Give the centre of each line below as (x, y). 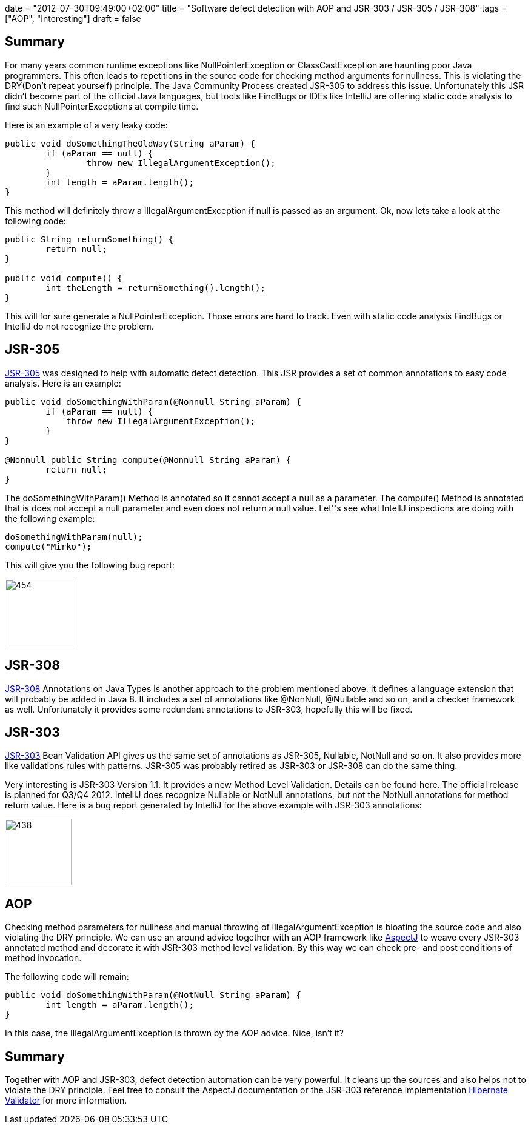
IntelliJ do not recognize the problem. (79, 326)
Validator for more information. (66, 1101)
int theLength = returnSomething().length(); (155, 288)
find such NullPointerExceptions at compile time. (102, 106)
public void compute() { (64, 278)
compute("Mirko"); (48, 546)
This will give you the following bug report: (90, 565)
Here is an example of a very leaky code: (86, 125)
